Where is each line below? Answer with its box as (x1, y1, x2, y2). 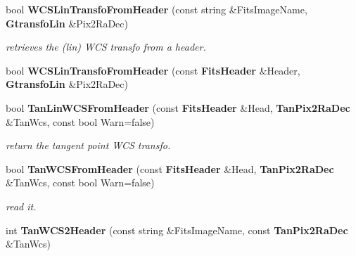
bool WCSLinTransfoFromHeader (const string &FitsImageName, (6, 2, 307, 16)
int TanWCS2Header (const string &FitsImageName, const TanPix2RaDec (6, 222, 348, 237)
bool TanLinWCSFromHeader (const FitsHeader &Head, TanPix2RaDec (6, 100, 350, 115)
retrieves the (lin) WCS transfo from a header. (6, 39, 206, 54)
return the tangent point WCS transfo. (6, 138, 171, 153)
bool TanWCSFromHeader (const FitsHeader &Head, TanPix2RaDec (6, 161, 334, 176)
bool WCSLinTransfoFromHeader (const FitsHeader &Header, (6, 63, 300, 77)
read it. (6, 198, 37, 213)
